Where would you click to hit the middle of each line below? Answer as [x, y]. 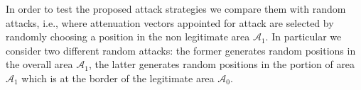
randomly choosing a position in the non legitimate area [128, 36]
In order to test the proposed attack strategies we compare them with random [176, 9]
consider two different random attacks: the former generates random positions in [181, 50]
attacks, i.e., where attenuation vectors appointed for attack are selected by [170, 22]
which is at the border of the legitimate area [118, 78]
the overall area [39, 64]
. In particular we [303, 36]
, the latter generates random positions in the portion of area [222, 64]
